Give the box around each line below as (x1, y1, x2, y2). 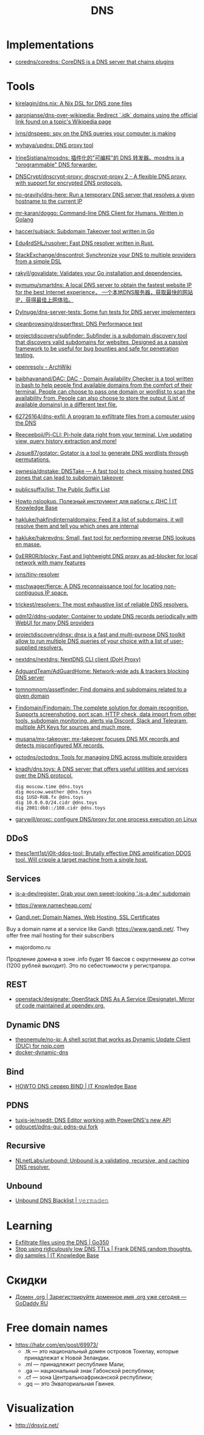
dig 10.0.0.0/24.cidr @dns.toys (15, 799, 97, 806)
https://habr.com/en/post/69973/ (15, 1341, 99, 1348)
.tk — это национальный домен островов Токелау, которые (24, 1348, 179, 1355)
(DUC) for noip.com (15, 1043, 65, 1050)
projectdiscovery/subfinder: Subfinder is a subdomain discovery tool (15, 331, 188, 339)
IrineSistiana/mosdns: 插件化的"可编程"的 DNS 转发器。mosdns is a (15, 154, 185, 161)
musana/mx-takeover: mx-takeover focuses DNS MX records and (15, 735, 180, 742)
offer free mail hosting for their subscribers (6, 932, 114, 939)
